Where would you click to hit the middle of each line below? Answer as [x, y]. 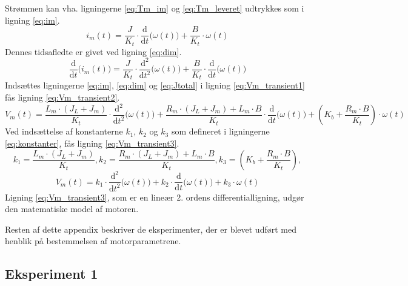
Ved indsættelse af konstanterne [64, 131]
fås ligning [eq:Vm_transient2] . [62, 97]
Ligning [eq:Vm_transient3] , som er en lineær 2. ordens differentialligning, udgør [155, 197]
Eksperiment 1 [52, 274]
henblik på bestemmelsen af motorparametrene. [93, 241]
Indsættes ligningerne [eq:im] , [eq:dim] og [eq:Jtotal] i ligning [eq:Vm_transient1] [155, 85]
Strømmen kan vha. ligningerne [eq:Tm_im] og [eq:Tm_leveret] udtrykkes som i [155, 8]
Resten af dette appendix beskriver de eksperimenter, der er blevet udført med [151, 229]
